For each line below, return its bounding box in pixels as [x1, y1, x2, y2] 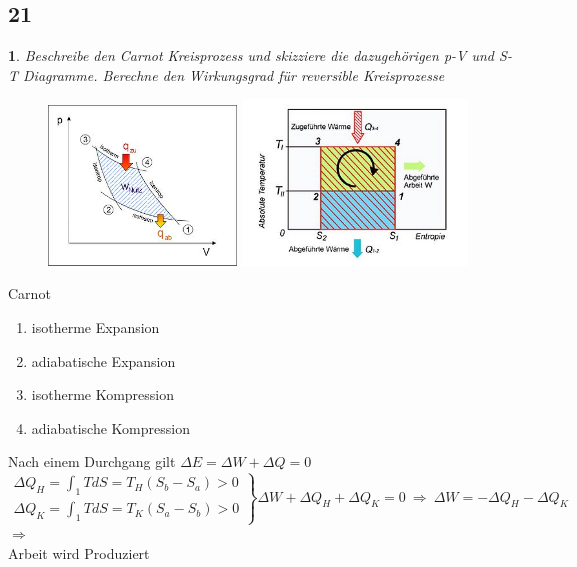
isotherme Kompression [31, 384, 175, 405]
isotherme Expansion [31, 317, 160, 338]
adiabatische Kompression [31, 417, 190, 438]
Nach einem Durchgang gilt [8, 451, 176, 472]
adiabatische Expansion [31, 350, 176, 371]
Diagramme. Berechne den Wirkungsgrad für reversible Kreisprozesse [23, 64, 445, 85]
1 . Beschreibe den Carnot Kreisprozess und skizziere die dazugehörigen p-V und [8, 45, 495, 66]
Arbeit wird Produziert [8, 542, 150, 563]
